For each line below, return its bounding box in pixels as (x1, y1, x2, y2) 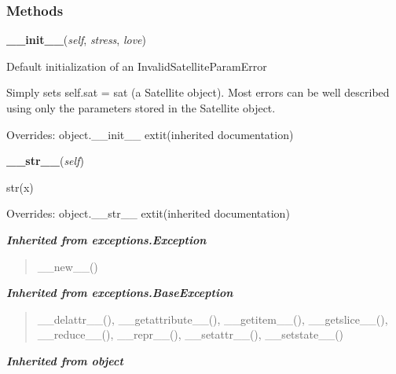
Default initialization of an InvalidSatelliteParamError (6, 57, 267, 74)
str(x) (6, 178, 34, 195)
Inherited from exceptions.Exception (6, 231, 207, 247)
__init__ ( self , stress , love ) (6, 31, 146, 48)
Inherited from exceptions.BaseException (6, 284, 233, 301)
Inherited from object (6, 352, 123, 368)
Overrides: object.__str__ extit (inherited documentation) (6, 205, 290, 222)
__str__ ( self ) (6, 152, 84, 169)
